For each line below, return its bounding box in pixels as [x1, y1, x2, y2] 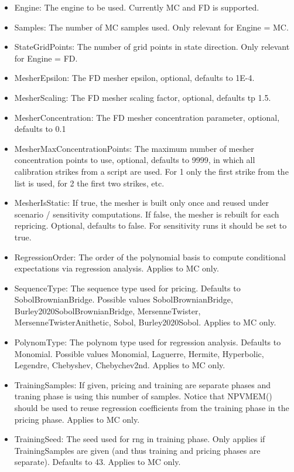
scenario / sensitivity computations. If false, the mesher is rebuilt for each [14, 208, 279, 220]
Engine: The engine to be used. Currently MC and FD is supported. [14, 1, 259, 13]
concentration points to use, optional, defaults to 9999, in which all [14, 154, 255, 166]
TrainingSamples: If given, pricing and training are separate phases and [14, 378, 271, 390]
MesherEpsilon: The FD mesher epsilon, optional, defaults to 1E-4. [14, 72, 255, 84]
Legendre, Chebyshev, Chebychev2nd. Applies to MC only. [14, 359, 225, 371]
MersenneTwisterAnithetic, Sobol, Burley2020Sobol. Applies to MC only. [14, 316, 276, 328]
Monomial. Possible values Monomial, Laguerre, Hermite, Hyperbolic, [14, 347, 264, 359]
